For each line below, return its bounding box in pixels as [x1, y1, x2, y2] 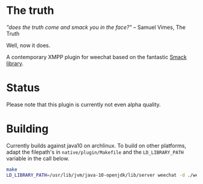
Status [6, 81, 40, 95]
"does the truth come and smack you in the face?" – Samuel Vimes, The [6, 24, 186, 31]
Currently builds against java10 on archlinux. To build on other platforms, [6, 142, 187, 149]
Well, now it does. [6, 42, 51, 49]
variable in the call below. [6, 154, 69, 162]
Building [6, 122, 49, 136]
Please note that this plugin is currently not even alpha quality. [6, 101, 161, 108]
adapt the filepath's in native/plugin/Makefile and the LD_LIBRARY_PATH [6, 148, 184, 156]
